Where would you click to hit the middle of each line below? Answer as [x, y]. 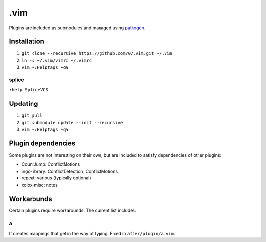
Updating [24, 104]
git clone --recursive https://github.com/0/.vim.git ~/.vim [97, 53]
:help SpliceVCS [29, 90]
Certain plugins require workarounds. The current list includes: [73, 211]
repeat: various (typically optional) [56, 178]
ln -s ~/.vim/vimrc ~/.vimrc [57, 60]
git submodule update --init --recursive [72, 122]
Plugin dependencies [42, 143]
